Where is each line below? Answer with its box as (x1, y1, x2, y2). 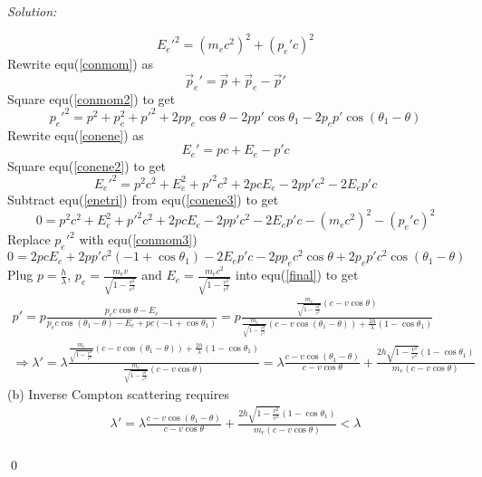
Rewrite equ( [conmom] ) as (7, 54, 153, 73)
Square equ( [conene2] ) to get (7, 156, 167, 175)
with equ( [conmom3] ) (79, 230, 198, 249)
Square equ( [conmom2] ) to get (7, 89, 176, 108)
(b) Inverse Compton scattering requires (7, 385, 229, 404)
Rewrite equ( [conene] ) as (7, 125, 144, 144)
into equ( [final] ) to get (236, 265, 359, 284)
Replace (7, 230, 51, 249)
